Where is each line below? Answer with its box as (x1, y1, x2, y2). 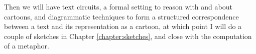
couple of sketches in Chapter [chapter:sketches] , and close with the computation (4, 30, 252, 41)
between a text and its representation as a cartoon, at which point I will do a (4, 21, 242, 31)
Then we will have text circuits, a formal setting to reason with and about (4, 1, 232, 11)
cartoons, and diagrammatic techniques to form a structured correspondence (4, 11, 239, 21)
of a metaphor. (4, 40, 49, 51)
